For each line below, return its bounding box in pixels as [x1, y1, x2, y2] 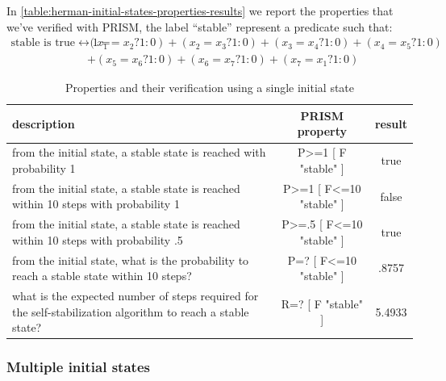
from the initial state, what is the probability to [12, 251, 249, 268]
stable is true [10, 37, 76, 49]
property [297, 123, 347, 140]
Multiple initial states [6, 357, 150, 377]
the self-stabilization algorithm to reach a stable [12, 303, 249, 320]
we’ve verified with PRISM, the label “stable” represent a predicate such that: [6, 18, 393, 35]
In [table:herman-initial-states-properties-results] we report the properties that [6, 2, 394, 19]
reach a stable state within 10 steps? [12, 267, 192, 284]
